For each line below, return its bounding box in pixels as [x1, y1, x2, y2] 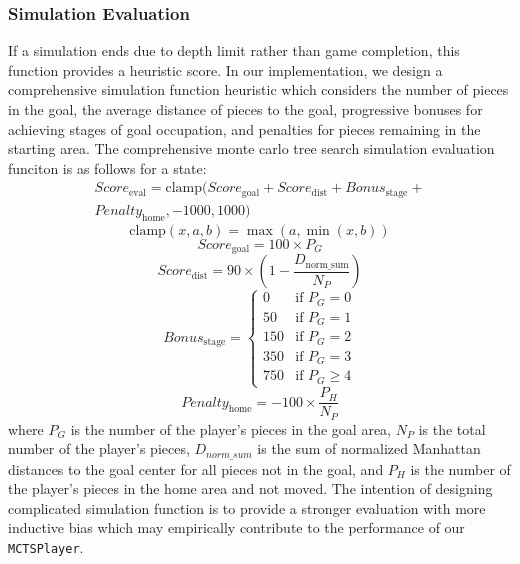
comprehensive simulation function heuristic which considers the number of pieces [8, 79, 509, 100]
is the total [418, 418, 486, 439]
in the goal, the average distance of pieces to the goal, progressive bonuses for [8, 99, 483, 119]
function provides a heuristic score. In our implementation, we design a [8, 59, 443, 80]
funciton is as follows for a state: [8, 157, 207, 178]
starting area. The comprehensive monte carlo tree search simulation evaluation [8, 138, 495, 159]
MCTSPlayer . [8, 537, 84, 557]
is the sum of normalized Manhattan [257, 438, 481, 459]
